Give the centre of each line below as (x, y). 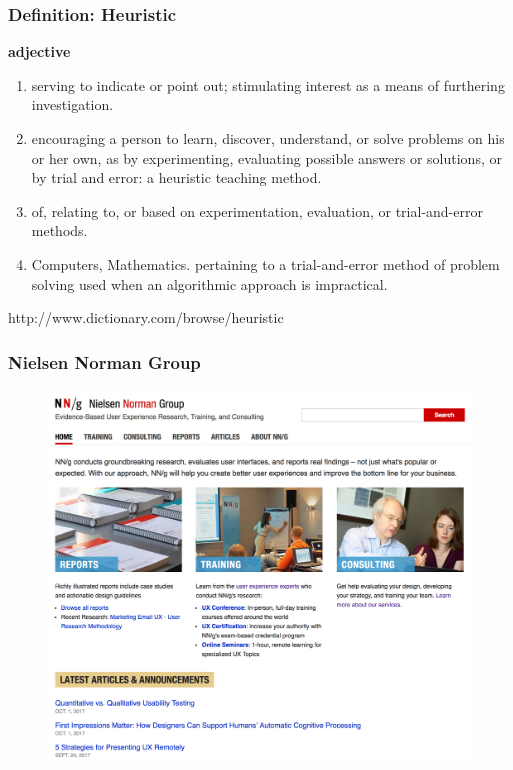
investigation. (72, 104)
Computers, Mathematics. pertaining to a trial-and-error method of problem (265, 263)
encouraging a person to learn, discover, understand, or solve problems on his (268, 138)
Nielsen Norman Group (104, 361)
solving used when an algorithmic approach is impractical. (209, 283)
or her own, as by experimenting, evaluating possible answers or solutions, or (266, 157)
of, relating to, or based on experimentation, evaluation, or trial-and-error (257, 210)
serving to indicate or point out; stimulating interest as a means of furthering (268, 84)
